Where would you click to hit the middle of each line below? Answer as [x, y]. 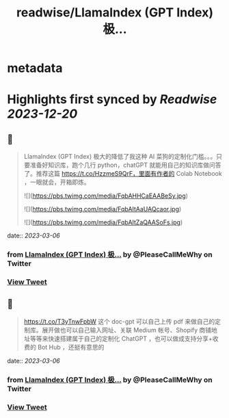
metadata [35, 68]
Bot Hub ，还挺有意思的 [71, 347]
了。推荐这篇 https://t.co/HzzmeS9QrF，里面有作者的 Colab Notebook [123, 174]
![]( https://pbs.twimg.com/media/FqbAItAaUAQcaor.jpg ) [103, 209]
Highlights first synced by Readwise [112, 100]
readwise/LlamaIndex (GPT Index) [115, 13]
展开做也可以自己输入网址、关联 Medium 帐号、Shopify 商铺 [127, 330]
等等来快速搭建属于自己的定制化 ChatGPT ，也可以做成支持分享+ [121, 338]
